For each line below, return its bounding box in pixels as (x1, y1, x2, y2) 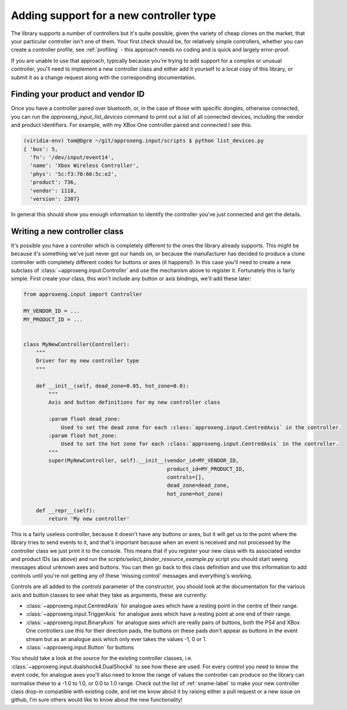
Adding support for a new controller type (11, 9, 216, 22)
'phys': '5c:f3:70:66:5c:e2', (30, 170, 118, 178)
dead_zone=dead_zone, (166, 482, 230, 489)
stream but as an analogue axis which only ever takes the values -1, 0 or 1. (25, 635, 207, 642)
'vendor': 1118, (30, 187, 77, 194)
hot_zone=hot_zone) (166, 490, 224, 497)
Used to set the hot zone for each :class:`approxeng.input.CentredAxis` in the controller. (60, 440, 339, 448)
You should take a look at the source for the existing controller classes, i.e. (11, 655, 192, 662)
